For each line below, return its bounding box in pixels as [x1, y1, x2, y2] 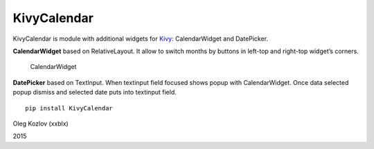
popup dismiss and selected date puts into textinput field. [12, 88, 177, 97]
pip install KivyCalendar [25, 104, 114, 112]
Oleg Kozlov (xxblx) [12, 119, 69, 128]
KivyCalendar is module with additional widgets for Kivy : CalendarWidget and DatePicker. [12, 34, 269, 43]
